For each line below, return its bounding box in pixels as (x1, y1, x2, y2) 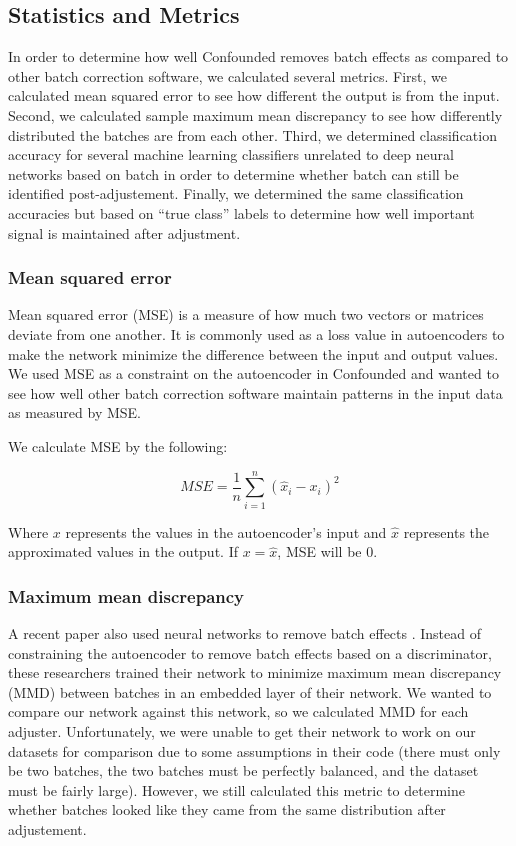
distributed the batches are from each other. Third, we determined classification (8, 124, 497, 145)
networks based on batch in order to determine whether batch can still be (8, 163, 459, 184)
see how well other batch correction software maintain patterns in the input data (8, 382, 503, 403)
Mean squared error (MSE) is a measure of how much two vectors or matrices (8, 304, 484, 325)
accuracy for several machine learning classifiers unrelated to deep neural (8, 144, 454, 165)
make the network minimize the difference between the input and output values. (8, 343, 499, 364)
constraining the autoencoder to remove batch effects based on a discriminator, (8, 642, 492, 663)
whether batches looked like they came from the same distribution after (8, 799, 446, 820)
